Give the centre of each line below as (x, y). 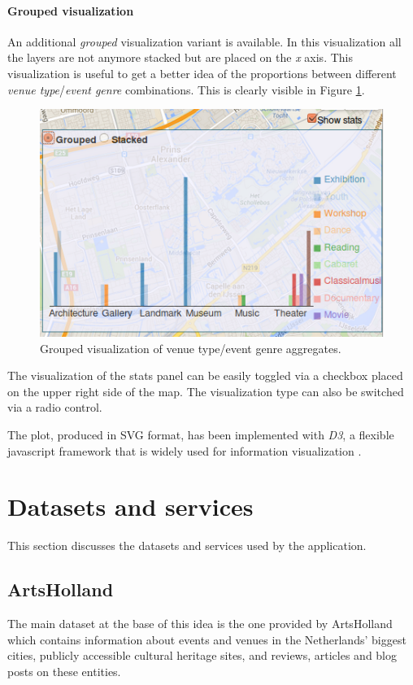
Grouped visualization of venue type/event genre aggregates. (191, 348)
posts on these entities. (64, 671)
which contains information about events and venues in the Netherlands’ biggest (207, 639)
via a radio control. (55, 407)
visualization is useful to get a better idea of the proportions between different (202, 73)
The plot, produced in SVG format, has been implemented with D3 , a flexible (201, 435)
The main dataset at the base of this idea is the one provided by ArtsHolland (200, 624)
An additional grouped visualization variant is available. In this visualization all (204, 41)
